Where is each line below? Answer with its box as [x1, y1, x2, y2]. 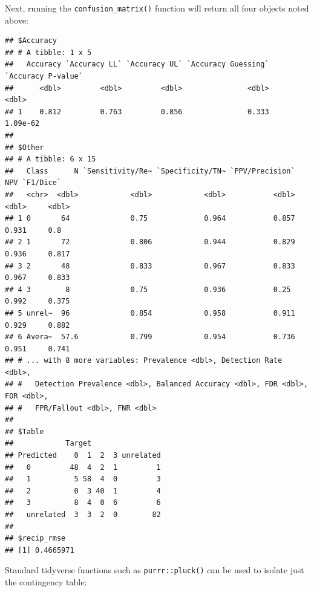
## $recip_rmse [5, 534, 66, 543]
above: [5, 13, 28, 26]
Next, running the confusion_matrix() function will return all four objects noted [5, 2, 309, 14]
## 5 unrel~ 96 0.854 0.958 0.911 [5, 308, 295, 317]
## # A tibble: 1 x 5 [5, 48, 92, 57]
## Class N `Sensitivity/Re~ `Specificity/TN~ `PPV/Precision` [5, 166, 295, 175]
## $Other [5, 143, 44, 152]
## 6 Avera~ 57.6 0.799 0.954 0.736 [5, 333, 295, 342]
